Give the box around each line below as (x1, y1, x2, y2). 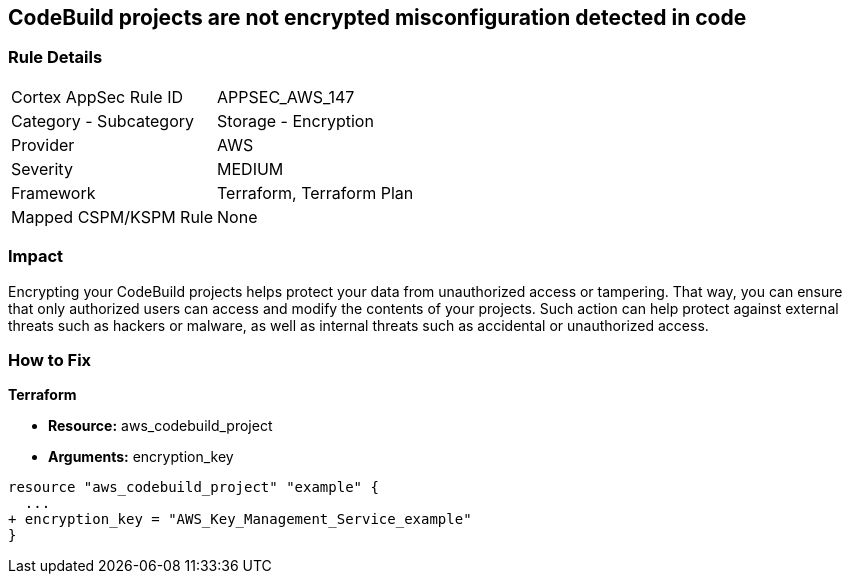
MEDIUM (217, 158, 284, 179)
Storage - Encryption (217, 110, 374, 131)
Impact (8, 246, 64, 267)
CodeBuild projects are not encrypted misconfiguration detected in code (8, 5, 747, 30)
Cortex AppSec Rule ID (11, 86, 184, 107)
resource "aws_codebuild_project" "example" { (8, 479, 379, 496)
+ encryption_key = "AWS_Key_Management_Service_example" (8, 511, 472, 528)
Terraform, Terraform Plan (217, 182, 414, 203)
